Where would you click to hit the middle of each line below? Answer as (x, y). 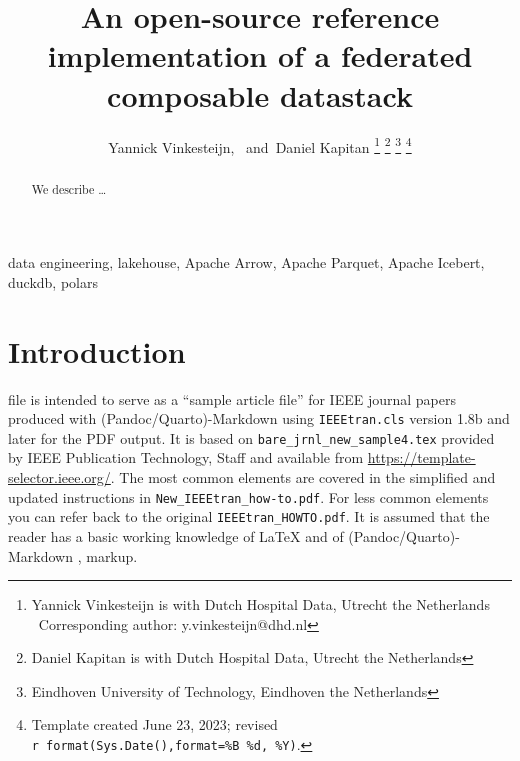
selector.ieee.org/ (59, 477)
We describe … (69, 188)
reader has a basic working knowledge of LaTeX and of (176, 535)
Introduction (97, 350)
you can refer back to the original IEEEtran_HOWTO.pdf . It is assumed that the (249, 516)
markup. (112, 555)
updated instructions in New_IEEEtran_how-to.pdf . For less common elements (248, 496)
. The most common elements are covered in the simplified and (303, 477)
